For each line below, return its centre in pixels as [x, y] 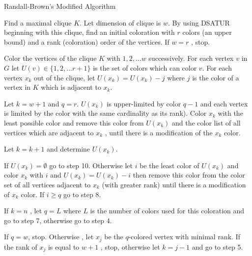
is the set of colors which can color [145, 67]
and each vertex [224, 103]
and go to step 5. [217, 246]
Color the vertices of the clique [50, 58]
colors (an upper [207, 32]
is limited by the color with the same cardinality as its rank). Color [105, 113]
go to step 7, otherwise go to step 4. [58, 220]
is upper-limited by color [144, 103]
